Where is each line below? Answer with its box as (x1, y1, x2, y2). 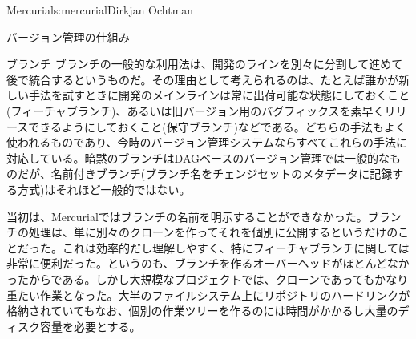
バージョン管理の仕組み (6, 28, 130, 45)
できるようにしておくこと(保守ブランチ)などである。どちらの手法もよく (28, 118, 406, 135)
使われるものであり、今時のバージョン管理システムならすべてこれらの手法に (6, 134, 408, 151)
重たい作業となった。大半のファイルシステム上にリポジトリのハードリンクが (6, 286, 410, 303)
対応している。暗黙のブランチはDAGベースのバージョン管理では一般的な (6, 149, 390, 166)
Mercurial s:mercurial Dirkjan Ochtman (6, 2, 194, 18)
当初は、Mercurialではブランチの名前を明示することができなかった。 (6, 208, 368, 224)
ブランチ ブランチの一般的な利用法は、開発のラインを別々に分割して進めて (6, 55, 403, 72)
